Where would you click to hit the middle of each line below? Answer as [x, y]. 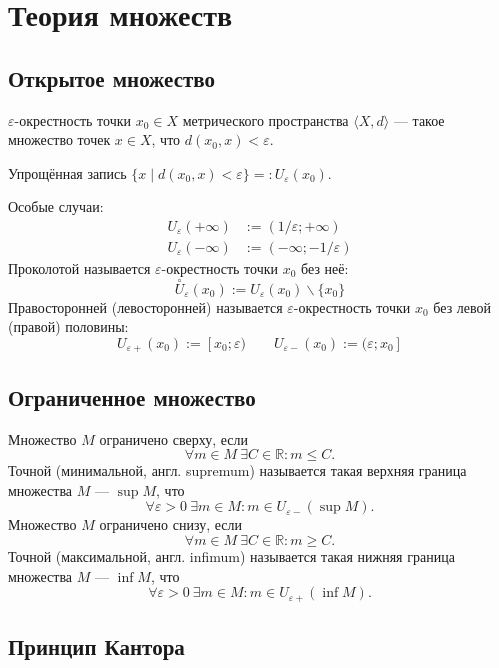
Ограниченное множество [132, 396]
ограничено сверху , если [174, 438]
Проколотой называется [79, 268]
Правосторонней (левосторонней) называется [145, 306]
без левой [462, 306]
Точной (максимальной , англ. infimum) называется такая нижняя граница [231, 556]
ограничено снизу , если [171, 524]
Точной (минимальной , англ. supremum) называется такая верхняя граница [237, 470]
